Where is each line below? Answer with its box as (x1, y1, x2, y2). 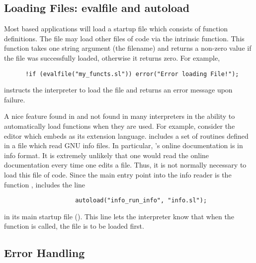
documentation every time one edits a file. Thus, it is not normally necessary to (4, 160, 247, 170)
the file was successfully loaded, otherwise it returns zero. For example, (4, 52, 220, 63)
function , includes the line (4, 179, 85, 189)
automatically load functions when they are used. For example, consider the (4, 121, 235, 131)
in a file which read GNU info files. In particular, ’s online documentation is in (4, 140, 243, 151)
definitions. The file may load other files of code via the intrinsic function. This (4, 33, 245, 43)
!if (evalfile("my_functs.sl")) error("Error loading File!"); (25, 70, 239, 78)
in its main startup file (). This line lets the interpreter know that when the (4, 211, 234, 221)
